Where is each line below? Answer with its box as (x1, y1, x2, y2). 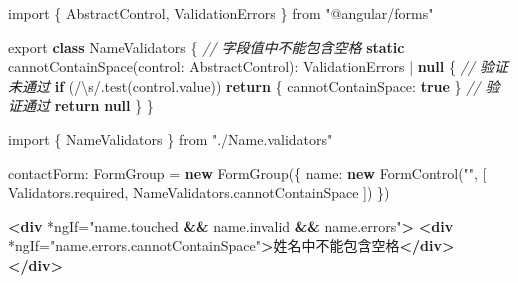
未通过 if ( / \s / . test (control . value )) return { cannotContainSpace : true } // (8, 75, 481, 96)
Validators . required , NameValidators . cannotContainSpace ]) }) (8, 182, 390, 203)
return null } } (54, 95, 154, 116)
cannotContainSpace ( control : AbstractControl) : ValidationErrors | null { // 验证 (8, 56, 508, 77)
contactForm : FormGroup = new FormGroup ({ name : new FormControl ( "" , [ (8, 162, 487, 183)
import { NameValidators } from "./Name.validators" (8, 128, 333, 149)
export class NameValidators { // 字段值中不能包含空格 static (8, 36, 405, 57)
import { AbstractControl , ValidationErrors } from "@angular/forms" (8, 3, 434, 23)
